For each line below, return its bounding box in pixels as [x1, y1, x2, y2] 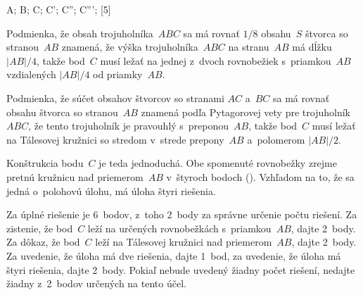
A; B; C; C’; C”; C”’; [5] [6, 2, 111, 16]
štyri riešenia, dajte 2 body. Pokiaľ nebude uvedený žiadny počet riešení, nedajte [6, 262, 355, 277]
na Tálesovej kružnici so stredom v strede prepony [6, 132, 224, 146]
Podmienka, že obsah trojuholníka [6, 25, 153, 40]
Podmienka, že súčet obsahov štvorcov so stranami [6, 90, 224, 105]
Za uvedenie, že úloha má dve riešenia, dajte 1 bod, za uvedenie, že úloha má [6, 248, 341, 263]
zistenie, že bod [6, 220, 73, 235]
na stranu [228, 39, 269, 54]
